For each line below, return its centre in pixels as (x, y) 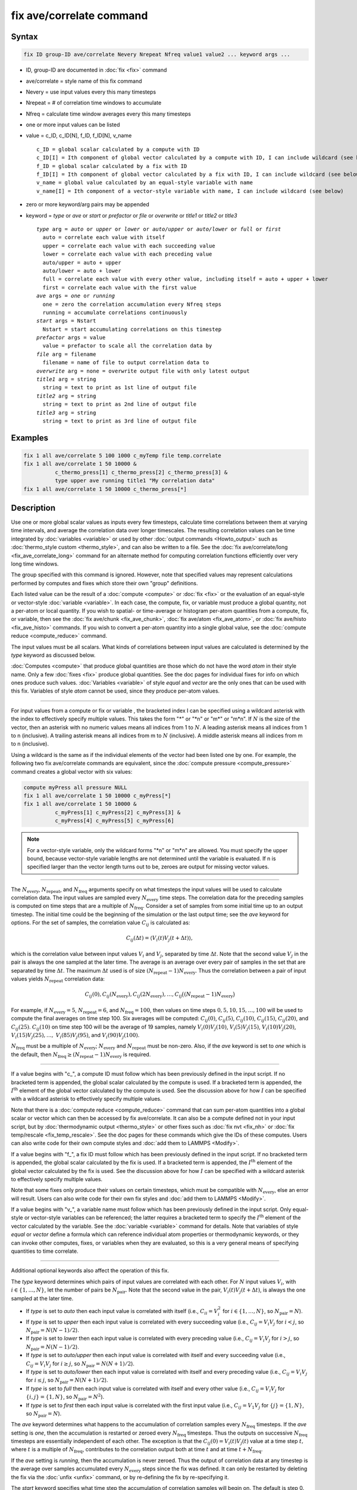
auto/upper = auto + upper (82, 263)
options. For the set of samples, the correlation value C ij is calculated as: (101, 924)
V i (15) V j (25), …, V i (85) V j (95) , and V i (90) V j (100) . (75, 1036)
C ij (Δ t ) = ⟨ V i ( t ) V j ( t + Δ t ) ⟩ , (159, 939)
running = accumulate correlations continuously (115, 312)
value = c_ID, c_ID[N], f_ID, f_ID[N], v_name (79, 136)
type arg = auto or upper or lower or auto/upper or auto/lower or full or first (159, 229)
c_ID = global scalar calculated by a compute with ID (118, 149)
